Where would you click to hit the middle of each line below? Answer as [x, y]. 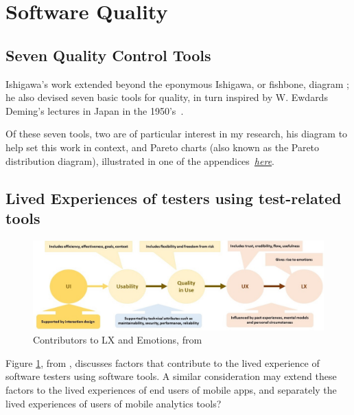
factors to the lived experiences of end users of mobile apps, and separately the [171, 389]
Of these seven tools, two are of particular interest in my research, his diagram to [177, 134]
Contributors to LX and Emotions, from [118, 340]
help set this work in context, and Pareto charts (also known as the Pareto [163, 147]
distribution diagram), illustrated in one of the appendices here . [140, 160]
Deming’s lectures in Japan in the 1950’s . [95, 110]
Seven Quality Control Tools [108, 55]
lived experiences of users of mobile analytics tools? [114, 403]
